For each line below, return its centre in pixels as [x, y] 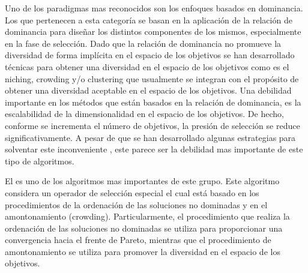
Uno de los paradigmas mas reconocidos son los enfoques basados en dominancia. [154, 8]
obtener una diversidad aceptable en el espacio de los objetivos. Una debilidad [148, 90]
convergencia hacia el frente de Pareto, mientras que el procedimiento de [138, 240]
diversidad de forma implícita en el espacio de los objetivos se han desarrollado [150, 55]
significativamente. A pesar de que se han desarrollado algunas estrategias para [150, 137]
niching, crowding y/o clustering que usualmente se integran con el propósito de [152, 78]
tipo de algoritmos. [40, 160]
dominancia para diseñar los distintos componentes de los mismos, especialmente [153, 31]
